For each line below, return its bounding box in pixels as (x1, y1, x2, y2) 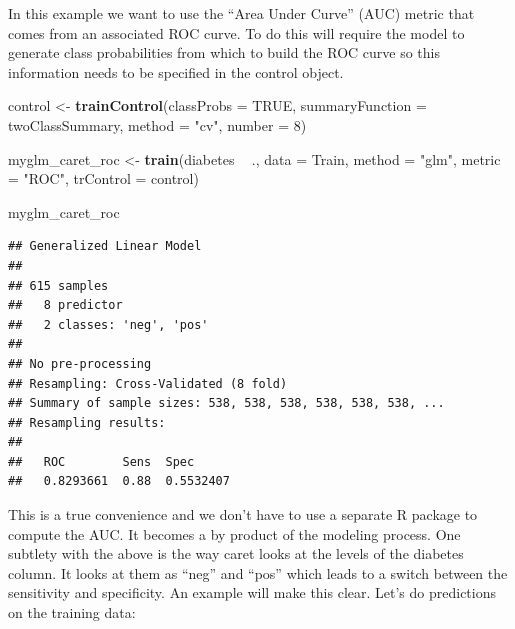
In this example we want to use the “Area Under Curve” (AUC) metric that (8, 3, 475, 23)
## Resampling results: (8, 415, 166, 430)
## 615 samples (8, 278, 109, 293)
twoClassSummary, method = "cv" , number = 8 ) (8, 114, 307, 135)
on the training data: (8, 602, 136, 623)
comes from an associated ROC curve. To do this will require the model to (8, 22, 465, 43)
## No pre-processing (8, 356, 152, 371)
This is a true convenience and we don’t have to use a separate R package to (8, 504, 478, 525)
